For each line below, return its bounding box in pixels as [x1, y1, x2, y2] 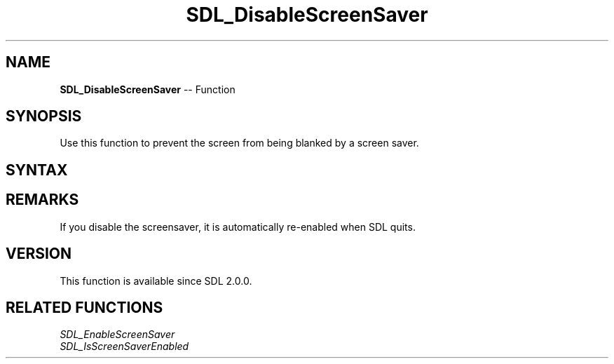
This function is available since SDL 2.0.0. [60, 274, 252, 287]
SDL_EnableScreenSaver [60, 328, 175, 341]
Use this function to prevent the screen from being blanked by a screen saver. [60, 137, 419, 149]
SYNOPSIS [6, 107, 82, 126]
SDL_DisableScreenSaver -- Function [60, 83, 236, 95]
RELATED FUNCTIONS [6, 298, 163, 316]
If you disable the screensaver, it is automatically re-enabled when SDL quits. [60, 220, 416, 233]
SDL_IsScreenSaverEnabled [60, 340, 189, 353]
